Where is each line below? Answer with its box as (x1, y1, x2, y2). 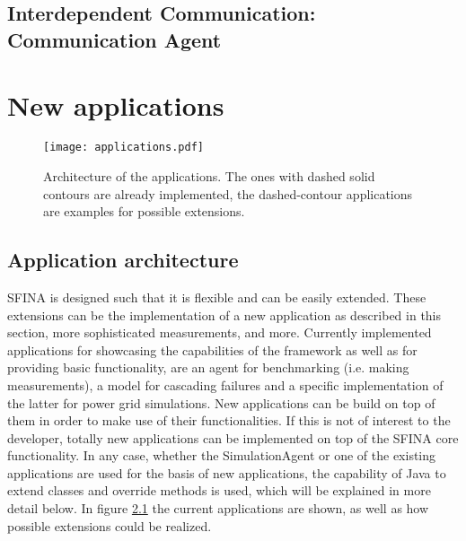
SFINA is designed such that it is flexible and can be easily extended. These (7, 287, 426, 306)
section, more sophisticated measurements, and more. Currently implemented (7, 323, 432, 342)
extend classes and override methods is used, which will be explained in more (7, 481, 431, 500)
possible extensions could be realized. (7, 516, 212, 535)
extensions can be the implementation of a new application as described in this (7, 305, 442, 324)
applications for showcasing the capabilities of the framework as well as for (7, 340, 418, 359)
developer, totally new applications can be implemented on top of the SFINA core (7, 428, 459, 447)
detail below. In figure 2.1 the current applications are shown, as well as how (7, 499, 429, 518)
